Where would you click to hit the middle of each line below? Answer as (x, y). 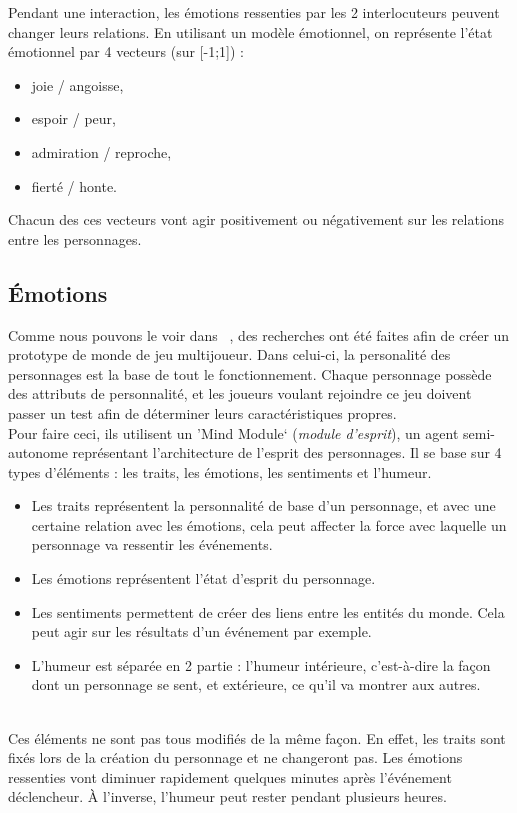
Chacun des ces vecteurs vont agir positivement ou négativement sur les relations (256, 219)
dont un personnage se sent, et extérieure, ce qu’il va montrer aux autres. (256, 684)
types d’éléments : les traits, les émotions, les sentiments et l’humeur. (220, 471)
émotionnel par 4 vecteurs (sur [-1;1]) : (126, 51)
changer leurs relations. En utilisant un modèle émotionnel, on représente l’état (250, 31)
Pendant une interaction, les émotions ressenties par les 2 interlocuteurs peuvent (254, 12)
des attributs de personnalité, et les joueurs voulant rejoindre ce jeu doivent (240, 393)
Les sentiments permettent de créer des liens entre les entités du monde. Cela (268, 611)
